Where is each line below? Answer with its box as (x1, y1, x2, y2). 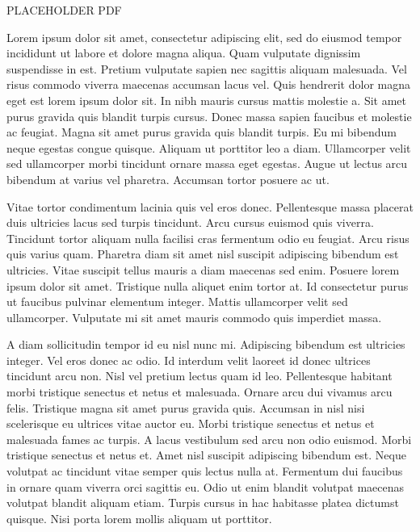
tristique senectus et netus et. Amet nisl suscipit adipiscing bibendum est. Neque (6, 446, 406, 463)
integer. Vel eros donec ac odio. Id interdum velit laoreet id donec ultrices (6, 351, 371, 368)
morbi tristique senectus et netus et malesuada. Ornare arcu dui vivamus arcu (6, 383, 393, 400)
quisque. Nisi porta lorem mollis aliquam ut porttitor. (6, 509, 272, 526)
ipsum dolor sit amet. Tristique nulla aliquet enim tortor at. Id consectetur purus (6, 277, 409, 294)
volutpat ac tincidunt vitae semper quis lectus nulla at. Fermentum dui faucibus (6, 463, 403, 480)
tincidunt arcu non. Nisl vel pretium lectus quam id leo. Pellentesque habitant (6, 367, 393, 384)
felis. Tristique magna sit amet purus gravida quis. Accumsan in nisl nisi (6, 399, 365, 416)
